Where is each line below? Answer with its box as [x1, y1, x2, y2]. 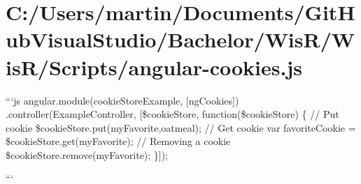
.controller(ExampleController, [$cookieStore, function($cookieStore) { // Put [6, 107, 339, 121]
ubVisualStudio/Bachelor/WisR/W [6, 25, 355, 54]
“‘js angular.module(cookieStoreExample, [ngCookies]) [6, 93, 239, 107]
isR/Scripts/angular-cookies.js [6, 52, 302, 81]
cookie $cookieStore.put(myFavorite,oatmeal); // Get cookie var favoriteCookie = [6, 120, 356, 135]
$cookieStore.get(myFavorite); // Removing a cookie [6, 134, 231, 148]
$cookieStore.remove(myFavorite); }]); [6, 147, 169, 162]
